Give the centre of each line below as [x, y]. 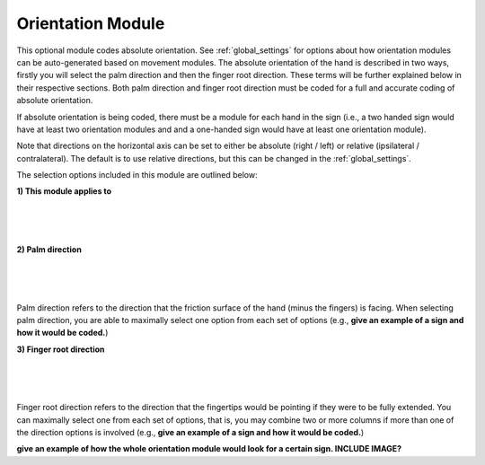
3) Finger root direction [61, 349]
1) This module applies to [64, 191]
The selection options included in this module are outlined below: [137, 175]
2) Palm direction [49, 250]
